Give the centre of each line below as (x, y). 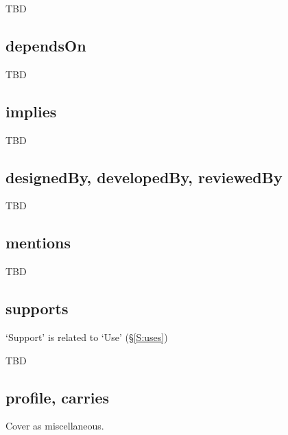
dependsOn (46, 45)
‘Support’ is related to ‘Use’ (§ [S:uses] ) (87, 337)
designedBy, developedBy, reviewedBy (144, 177)
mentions (38, 243)
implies (31, 111)
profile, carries (58, 397)
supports (37, 308)
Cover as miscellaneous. (55, 426)
